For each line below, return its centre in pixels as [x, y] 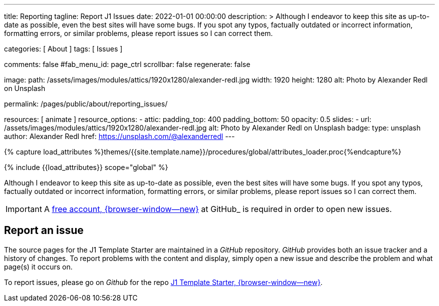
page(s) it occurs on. [38, 266]
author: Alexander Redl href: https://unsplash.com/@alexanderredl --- [120, 136]
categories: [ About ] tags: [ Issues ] [63, 49]
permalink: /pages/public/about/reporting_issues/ [86, 104]
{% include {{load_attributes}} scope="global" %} [86, 167]
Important [24, 209]
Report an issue [44, 230]
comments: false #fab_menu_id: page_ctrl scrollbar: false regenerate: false [127, 64]
